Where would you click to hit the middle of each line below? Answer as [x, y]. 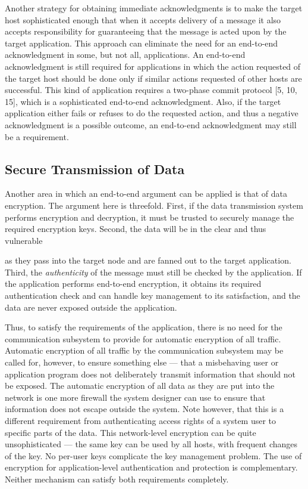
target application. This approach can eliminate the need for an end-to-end [142, 43]
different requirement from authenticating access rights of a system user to [141, 421]
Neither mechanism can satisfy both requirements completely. [117, 479]
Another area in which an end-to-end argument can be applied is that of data [146, 194]
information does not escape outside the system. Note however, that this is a [144, 409]
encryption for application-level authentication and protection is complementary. [151, 467]
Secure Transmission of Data [95, 168]
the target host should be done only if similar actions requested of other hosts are [153, 78]
